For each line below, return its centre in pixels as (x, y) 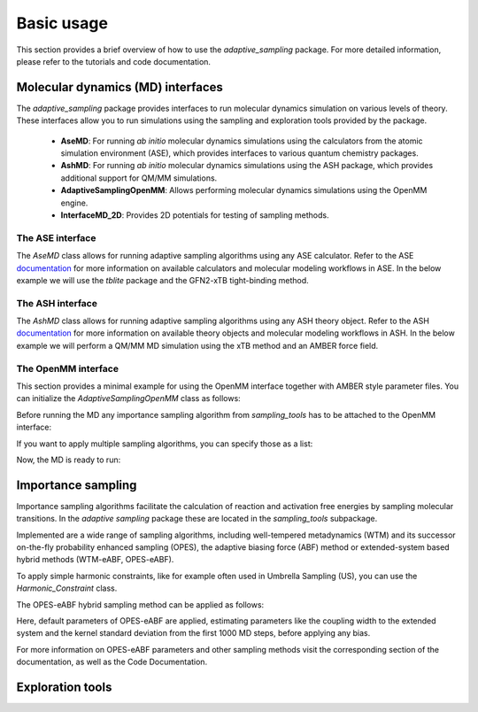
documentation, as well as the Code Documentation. (112, 662)
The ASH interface (57, 303)
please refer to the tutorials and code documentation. (114, 61)
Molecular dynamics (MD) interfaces (119, 87)
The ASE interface (56, 237)
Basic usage (62, 23)
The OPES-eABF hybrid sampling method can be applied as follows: (140, 604)
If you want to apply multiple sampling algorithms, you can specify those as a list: (165, 444)
